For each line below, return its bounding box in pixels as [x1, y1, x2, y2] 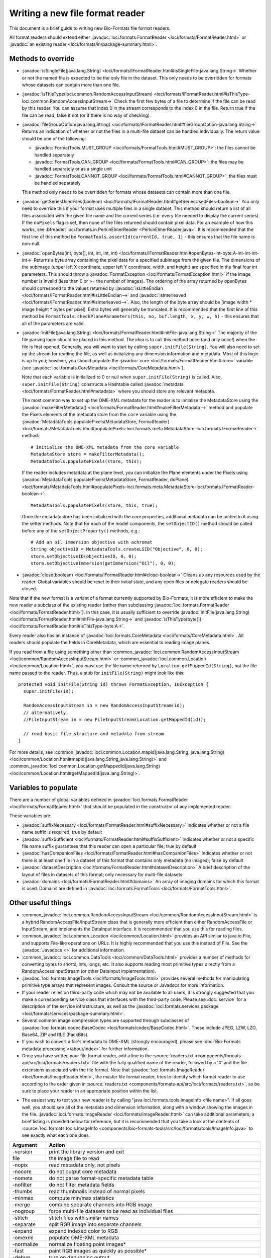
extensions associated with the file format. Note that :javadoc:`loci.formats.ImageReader [22, 1067, 205, 1073]
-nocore [12, 1168, 32, 1175]
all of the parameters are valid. [22, 320, 85, 327]
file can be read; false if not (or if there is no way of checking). [22, 112, 151, 118]
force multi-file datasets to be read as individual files [49, 1208, 173, 1215]
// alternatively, [23, 710, 69, 716]
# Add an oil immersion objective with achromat [31, 539, 153, 545]
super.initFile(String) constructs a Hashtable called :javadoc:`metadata [22, 381, 184, 387]
